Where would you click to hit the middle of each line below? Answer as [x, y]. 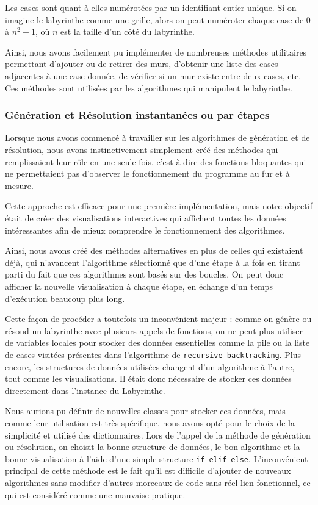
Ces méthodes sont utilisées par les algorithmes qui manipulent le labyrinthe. [149, 88]
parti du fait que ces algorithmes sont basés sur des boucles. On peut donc [144, 274]
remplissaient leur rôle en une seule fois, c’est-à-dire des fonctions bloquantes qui [156, 161]
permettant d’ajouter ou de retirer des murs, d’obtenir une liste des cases [142, 64]
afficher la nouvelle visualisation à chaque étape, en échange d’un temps [139, 286]
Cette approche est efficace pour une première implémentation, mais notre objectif [159, 206]
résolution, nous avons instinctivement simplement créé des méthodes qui [142, 149]
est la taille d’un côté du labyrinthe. [127, 31]
